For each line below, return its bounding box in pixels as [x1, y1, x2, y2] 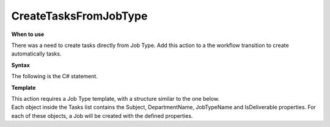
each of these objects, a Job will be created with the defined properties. [11, 112, 193, 119]
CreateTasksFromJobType [11, 9, 148, 23]
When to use [11, 31, 45, 38]
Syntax [11, 61, 30, 68]
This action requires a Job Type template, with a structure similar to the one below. [11, 95, 220, 102]
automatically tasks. [11, 50, 62, 57]
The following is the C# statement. [11, 73, 98, 80]
